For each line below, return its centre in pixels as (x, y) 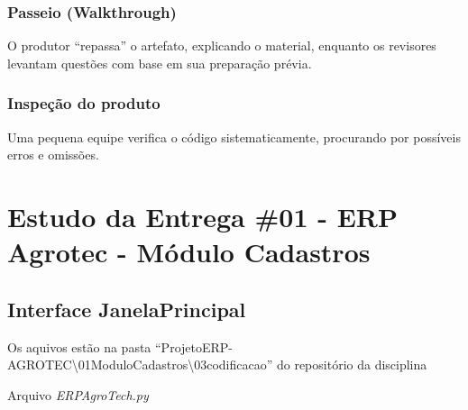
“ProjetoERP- (194, 346)
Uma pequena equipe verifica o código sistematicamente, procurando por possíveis (234, 137)
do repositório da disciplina (352, 364)
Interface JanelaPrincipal (127, 309)
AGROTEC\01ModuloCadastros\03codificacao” (140, 364)
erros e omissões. (53, 155)
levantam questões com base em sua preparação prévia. (160, 63)
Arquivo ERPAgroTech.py (78, 394)
